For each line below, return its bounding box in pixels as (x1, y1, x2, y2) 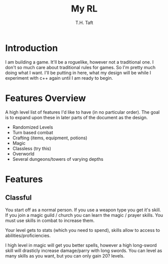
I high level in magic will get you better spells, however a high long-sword (5, 242, 157, 248)
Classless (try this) (12, 145, 52, 151)
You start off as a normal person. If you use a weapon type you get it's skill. (5, 206, 161, 213)
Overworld (12, 151, 35, 157)
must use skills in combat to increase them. (5, 217, 95, 223)
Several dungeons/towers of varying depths (12, 156, 104, 162)
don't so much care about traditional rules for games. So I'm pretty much (5, 64, 156, 70)
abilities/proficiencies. (5, 232, 51, 238)
